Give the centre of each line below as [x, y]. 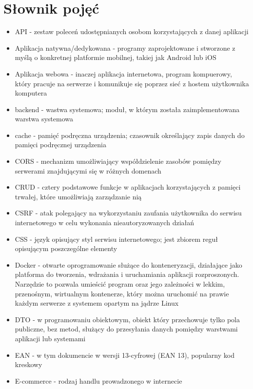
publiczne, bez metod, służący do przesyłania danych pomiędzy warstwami [126, 329]
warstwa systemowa [44, 119]
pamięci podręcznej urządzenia [60, 145]
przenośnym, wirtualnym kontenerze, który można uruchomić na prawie [122, 293]
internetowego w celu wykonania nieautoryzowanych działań [105, 223]
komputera [31, 93]
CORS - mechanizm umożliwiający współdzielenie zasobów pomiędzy [118, 161]
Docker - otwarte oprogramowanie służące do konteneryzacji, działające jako [128, 264]
